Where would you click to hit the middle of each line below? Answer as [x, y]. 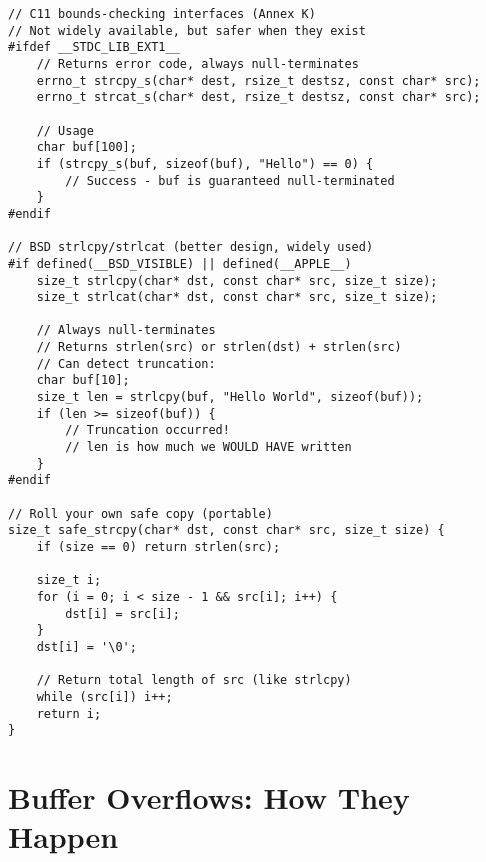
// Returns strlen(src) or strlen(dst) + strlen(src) [219, 347]
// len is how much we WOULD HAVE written [208, 447]
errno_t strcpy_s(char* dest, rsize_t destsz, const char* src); [258, 80]
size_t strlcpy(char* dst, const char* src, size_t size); [237, 280]
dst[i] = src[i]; [122, 613]
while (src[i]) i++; [104, 696]
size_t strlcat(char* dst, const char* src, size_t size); [237, 297]
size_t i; [69, 580]
